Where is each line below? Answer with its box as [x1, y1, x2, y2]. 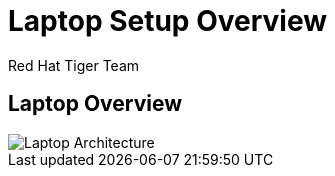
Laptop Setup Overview [8, 4, 328, 38]
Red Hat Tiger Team [8, 56, 140, 74]
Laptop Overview [8, 91, 183, 117]
